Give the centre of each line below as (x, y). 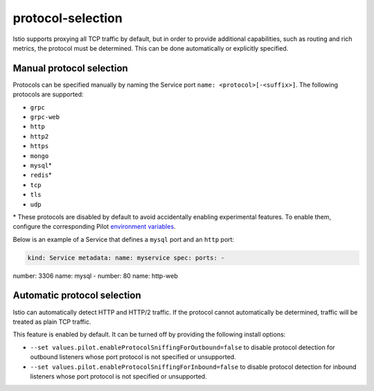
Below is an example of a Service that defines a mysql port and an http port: (124, 239)
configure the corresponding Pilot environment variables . (94, 227)
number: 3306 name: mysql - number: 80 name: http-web (95, 276)
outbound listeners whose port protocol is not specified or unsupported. (133, 357)
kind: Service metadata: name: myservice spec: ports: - (126, 258)
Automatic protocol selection (77, 296)
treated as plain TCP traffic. (52, 322)
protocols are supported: (48, 94)
